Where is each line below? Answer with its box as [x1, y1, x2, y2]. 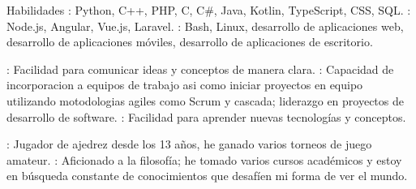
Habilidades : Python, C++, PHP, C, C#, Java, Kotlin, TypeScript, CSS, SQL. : [6, 2, 411, 18]
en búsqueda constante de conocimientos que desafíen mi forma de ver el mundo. [6, 167, 408, 184]
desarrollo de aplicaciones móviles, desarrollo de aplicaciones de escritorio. [6, 33, 373, 50]
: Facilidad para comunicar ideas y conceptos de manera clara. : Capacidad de [6, 60, 394, 77]
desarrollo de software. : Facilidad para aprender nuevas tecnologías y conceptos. [6, 108, 406, 125]
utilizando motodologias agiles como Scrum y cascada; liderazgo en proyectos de [6, 92, 404, 109]
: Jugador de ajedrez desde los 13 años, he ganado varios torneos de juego [6, 135, 372, 152]
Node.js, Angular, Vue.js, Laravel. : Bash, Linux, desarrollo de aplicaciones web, [6, 17, 404, 34]
